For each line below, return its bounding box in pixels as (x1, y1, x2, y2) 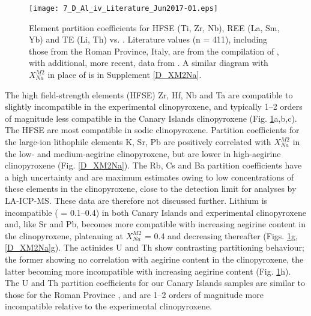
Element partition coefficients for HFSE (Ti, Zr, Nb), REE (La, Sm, (29, 21, 280, 34)
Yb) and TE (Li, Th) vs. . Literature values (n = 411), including (29, 33, 268, 46)
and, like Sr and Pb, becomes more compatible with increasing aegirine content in (5, 218, 306, 230)
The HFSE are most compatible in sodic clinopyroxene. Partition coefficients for (5, 124, 300, 136)
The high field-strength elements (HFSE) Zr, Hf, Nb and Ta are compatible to (5, 88, 293, 101)
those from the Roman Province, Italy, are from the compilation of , (29, 44, 279, 57)
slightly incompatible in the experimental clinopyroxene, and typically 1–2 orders (5, 100, 303, 113)
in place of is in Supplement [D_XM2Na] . (47, 68, 202, 81)
